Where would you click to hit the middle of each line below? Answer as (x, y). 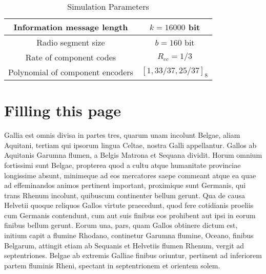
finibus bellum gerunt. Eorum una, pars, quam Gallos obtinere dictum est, (121, 225)
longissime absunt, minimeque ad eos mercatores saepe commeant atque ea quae (130, 175)
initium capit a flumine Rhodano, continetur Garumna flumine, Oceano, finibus (129, 235)
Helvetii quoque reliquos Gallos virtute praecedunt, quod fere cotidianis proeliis (129, 205)
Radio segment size (71, 42)
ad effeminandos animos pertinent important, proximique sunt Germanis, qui (125, 185)
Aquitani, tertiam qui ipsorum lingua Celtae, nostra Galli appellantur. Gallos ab (130, 145)
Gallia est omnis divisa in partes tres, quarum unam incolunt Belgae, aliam (122, 135)
